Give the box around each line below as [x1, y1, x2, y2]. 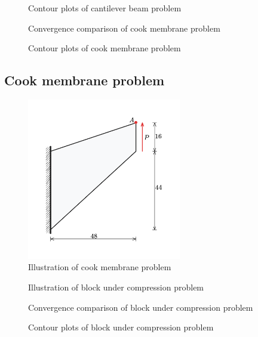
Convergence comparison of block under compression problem [28, 301, 253, 313]
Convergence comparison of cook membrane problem [28, 21, 220, 34]
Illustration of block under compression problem [28, 281, 204, 293]
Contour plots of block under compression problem [28, 321, 214, 333]
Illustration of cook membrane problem [28, 261, 171, 273]
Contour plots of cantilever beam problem [28, 2, 182, 14]
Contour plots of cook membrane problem [28, 42, 181, 54]
